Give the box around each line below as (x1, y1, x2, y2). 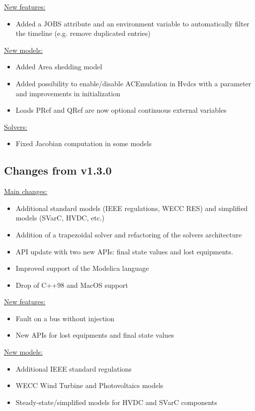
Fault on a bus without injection (15, 313, 115, 323)
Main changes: (4, 186, 48, 197)
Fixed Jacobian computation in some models (15, 138, 152, 149)
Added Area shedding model (15, 61, 102, 72)
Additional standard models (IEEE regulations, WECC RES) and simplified (15, 203, 248, 213)
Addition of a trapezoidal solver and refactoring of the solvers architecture (15, 229, 242, 239)
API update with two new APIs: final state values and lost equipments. (15, 246, 233, 256)
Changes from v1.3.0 (4, 163, 112, 178)
